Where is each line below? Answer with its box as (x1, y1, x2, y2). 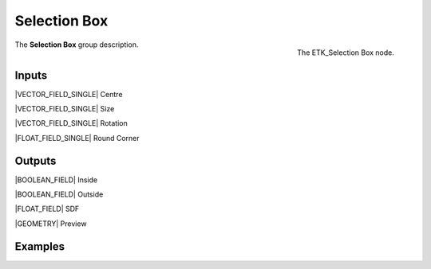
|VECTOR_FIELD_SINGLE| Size (14, 104, 115, 114)
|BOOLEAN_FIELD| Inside (14, 175, 98, 185)
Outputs (14, 154, 57, 167)
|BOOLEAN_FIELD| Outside (14, 189, 104, 199)
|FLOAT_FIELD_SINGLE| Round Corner (14, 133, 140, 142)
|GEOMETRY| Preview (14, 219, 87, 228)
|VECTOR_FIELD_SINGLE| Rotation (14, 119, 128, 128)
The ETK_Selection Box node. (296, 48, 394, 57)
